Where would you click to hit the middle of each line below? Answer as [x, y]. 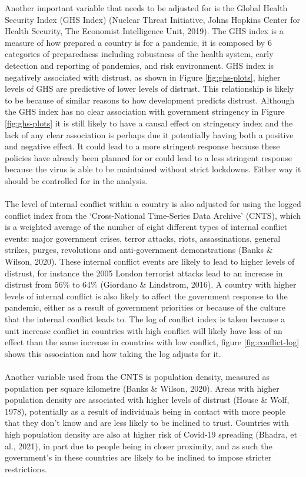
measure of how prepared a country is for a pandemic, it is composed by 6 [138, 42]
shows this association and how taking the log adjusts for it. [113, 353]
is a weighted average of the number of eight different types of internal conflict [146, 227]
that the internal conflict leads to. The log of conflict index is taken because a [145, 319]
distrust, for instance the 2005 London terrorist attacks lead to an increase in [144, 273]
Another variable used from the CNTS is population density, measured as [137, 376]
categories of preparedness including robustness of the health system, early [139, 54]
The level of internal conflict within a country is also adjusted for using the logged [153, 204]
